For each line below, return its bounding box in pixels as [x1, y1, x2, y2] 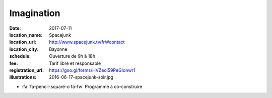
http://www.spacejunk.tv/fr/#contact [49, 39, 125, 45]
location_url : [9, 39, 36, 45]
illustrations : [9, 74, 37, 80]
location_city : [9, 46, 39, 52]
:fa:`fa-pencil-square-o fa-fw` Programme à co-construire [22, 83, 143, 89]
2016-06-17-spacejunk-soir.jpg [49, 74, 113, 80]
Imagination [9, 8, 60, 19]
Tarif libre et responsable [49, 60, 101, 66]
